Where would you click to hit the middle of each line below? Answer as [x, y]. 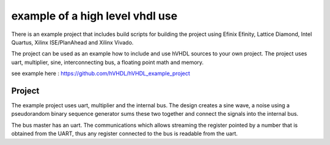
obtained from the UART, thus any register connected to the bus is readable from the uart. [125, 133]
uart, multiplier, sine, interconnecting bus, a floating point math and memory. [108, 62]
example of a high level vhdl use [94, 16]
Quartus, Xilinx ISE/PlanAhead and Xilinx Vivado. [72, 42]
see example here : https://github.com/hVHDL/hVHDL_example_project [101, 74]
